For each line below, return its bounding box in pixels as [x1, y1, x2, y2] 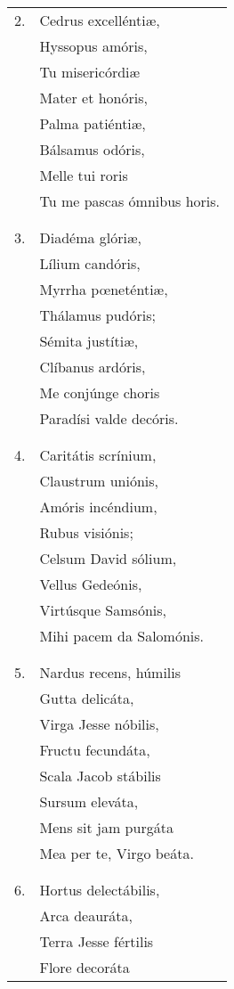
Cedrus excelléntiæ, [39, 10, 160, 30]
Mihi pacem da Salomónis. [39, 625, 204, 646]
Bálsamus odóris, [39, 139, 145, 159]
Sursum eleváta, [39, 791, 139, 812]
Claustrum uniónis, [39, 470, 159, 491]
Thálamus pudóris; [39, 305, 156, 325]
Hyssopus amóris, [39, 36, 148, 56]
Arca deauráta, [39, 905, 133, 926]
